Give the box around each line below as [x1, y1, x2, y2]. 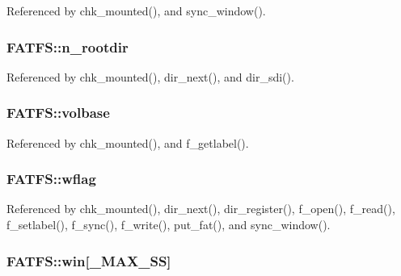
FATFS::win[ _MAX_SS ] [6, 250, 171, 270]
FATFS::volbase [6, 102, 110, 123]
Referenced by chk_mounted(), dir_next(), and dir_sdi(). [6, 68, 294, 85]
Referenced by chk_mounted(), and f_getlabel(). [6, 134, 249, 151]
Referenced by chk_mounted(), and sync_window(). [6, 2, 266, 19]
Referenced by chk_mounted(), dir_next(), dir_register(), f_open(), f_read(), [6, 200, 395, 217]
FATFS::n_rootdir [6, 36, 129, 56]
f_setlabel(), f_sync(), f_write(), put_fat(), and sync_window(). [6, 216, 331, 233]
